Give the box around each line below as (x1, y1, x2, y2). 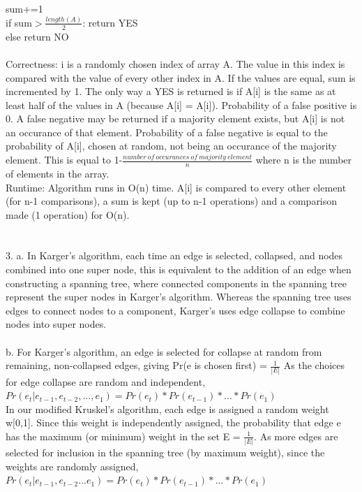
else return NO (6, 29, 69, 43)
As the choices (283, 358, 345, 372)
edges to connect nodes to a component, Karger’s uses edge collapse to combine (6, 303, 345, 317)
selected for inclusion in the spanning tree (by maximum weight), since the (6, 445, 325, 460)
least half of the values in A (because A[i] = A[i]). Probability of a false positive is (6, 97, 357, 112)
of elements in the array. (6, 166, 110, 180)
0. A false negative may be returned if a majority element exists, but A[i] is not (6, 111, 345, 126)
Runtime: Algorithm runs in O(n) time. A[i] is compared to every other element (6, 180, 347, 194)
